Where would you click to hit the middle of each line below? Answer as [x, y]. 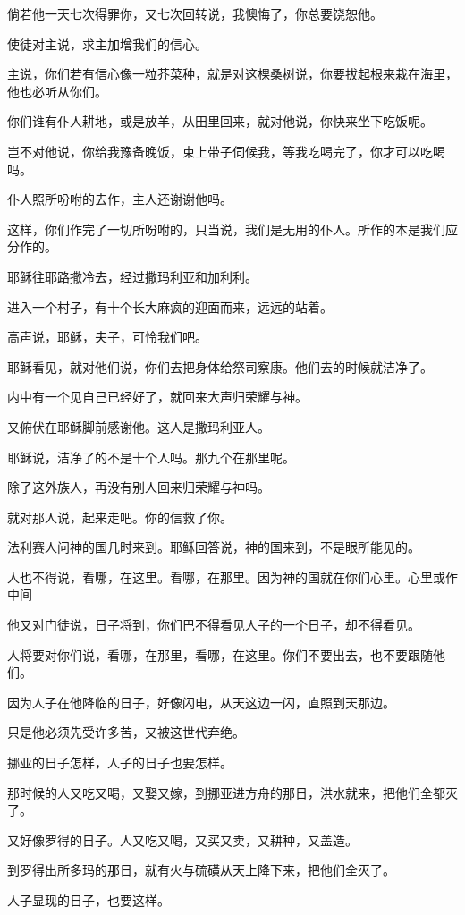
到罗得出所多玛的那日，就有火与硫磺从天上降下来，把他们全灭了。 [201, 870]
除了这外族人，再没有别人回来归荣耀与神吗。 [139, 487]
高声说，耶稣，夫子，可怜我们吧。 [107, 337]
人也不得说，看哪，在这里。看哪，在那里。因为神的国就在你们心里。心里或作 [232, 576]
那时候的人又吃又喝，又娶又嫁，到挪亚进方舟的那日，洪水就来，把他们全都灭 [232, 792]
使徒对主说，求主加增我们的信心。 [107, 43]
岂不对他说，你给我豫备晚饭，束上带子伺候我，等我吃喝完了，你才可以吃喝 [226, 151]
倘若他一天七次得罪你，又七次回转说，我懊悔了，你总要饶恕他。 [195, 13]
